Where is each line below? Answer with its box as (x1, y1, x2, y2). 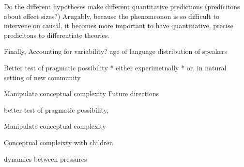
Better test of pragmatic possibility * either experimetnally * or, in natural (4, 62, 227, 72)
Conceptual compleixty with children (4, 137, 113, 147)
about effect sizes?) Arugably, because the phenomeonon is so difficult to (4, 11, 219, 21)
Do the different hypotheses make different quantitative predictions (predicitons (4, 1, 240, 11)
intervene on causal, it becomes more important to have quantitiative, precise (4, 20, 233, 31)
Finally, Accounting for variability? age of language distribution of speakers (4, 46, 228, 56)
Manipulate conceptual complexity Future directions (4, 88, 159, 99)
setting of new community (4, 72, 81, 82)
